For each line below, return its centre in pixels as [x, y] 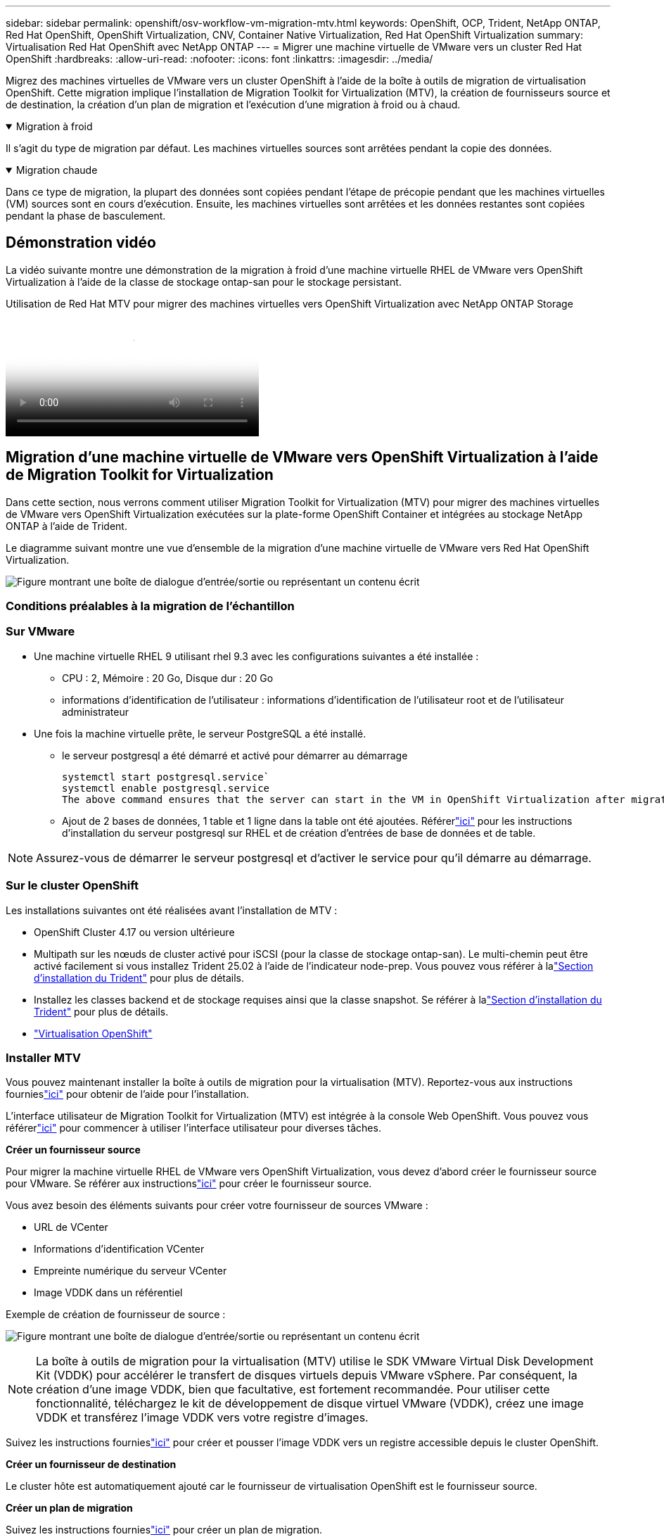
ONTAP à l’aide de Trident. [66, 526]
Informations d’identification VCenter [119, 1249]
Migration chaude [57, 170]
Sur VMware [40, 632]
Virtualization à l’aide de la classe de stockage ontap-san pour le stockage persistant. [204, 282]
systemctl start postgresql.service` [166, 777]
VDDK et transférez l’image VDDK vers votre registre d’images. [202, 1418]
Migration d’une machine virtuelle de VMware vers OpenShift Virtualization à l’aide [302, 457]
